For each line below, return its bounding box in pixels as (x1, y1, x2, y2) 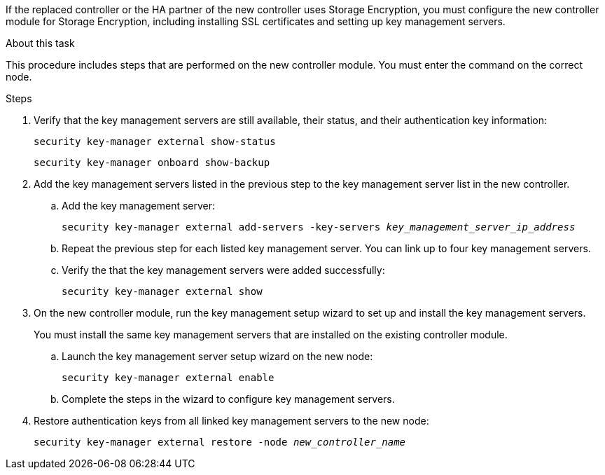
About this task (6, 37, 75, 49)
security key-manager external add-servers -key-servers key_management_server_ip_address (62, 221, 576, 233)
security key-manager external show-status (34, 136, 276, 147)
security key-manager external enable (62, 372, 274, 383)
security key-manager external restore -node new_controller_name (34, 436, 406, 448)
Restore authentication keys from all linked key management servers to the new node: (34, 415, 429, 427)
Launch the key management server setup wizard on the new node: (62, 350, 373, 362)
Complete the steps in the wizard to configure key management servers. (62, 393, 395, 405)
